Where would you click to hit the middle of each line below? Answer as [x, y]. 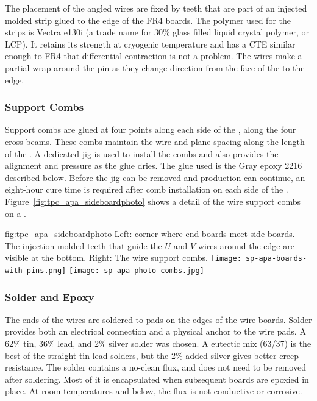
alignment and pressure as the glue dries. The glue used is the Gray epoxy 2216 [154, 165]
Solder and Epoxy [50, 296]
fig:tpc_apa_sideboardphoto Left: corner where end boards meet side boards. [150, 234]
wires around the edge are [246, 245]
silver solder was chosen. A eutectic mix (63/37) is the [210, 343]
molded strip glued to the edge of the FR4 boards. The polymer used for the [148, 20]
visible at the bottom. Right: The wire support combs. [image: [123, 257]
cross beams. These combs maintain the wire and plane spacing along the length [155, 141]
